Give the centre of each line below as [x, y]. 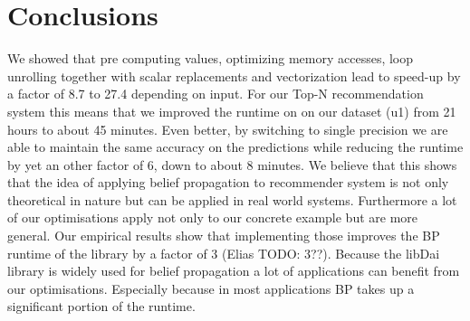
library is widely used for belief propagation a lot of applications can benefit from [234, 271]
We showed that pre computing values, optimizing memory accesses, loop [211, 58]
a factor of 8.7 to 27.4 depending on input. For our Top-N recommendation [216, 94]
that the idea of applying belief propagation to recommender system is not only [228, 182]
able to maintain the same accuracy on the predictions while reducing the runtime [235, 147]
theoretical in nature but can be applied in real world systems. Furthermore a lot [232, 199]
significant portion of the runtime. [101, 306]
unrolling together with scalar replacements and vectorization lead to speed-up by [234, 76]
